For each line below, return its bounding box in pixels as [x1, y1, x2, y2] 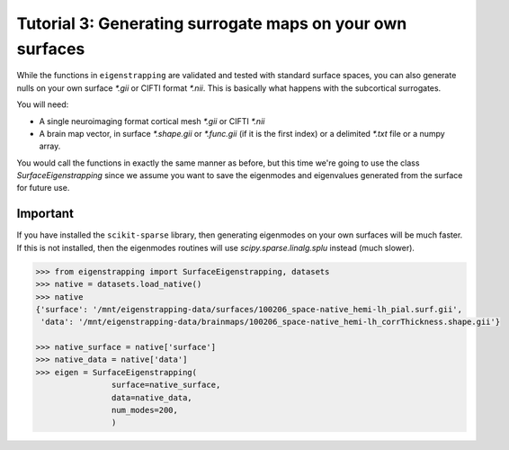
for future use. [16, 183, 70, 193]
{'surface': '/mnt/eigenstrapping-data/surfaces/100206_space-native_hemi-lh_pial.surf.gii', [35, 304, 463, 314]
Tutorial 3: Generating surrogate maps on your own [16, 13, 407, 33]
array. [39, 140, 61, 152]
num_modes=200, [111, 405, 179, 416]
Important [16, 206, 74, 221]
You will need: [16, 99, 69, 110]
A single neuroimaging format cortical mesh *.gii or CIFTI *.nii [39, 115, 265, 126]
